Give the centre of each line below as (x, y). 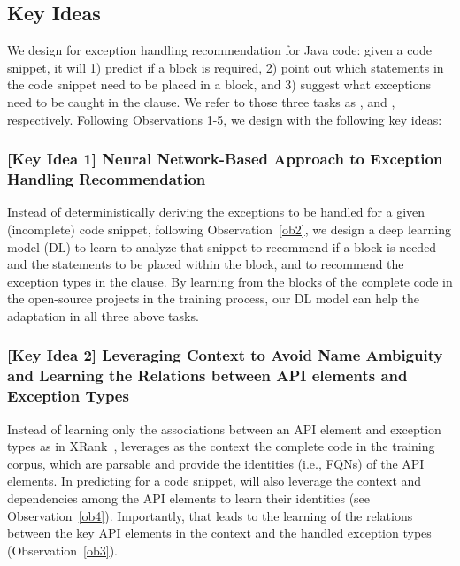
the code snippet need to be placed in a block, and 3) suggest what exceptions (219, 84)
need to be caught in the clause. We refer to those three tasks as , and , (201, 101)
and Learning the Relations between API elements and (207, 375)
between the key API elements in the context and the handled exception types (219, 533)
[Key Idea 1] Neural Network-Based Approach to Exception (225, 159)
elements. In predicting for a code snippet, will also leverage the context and (215, 481)
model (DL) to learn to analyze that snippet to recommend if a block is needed (222, 246)
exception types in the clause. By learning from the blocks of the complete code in (230, 281)
